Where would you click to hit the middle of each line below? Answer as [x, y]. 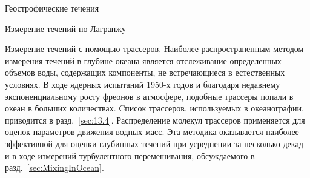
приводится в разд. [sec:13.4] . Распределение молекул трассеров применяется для [155, 120]
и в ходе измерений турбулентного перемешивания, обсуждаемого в [130, 155]
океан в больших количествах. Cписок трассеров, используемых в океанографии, [154, 108]
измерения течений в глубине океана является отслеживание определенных [143, 60]
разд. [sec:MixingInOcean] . [54, 167]
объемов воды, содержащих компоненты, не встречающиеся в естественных [145, 72]
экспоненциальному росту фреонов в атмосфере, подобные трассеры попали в [149, 96]
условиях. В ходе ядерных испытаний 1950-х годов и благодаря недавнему [143, 84]
